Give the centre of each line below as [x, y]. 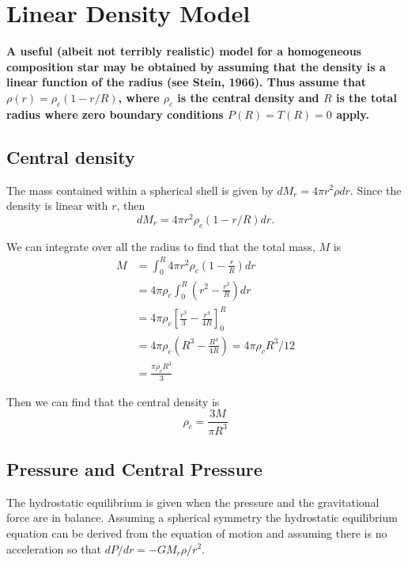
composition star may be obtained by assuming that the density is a [196, 66]
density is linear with [57, 205]
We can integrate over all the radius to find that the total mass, [161, 246]
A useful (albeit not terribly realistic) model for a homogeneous [184, 51]
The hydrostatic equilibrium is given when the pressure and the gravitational [193, 502]
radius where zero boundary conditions [115, 114]
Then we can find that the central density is [113, 401]
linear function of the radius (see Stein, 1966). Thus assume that [187, 82]
